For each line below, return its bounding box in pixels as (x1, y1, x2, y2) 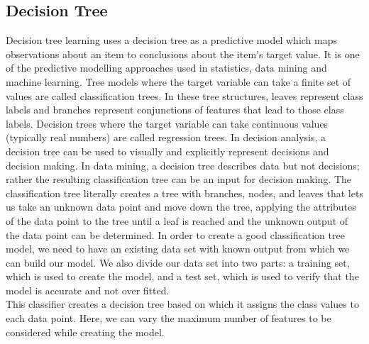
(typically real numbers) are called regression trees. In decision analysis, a (6, 130, 326, 145)
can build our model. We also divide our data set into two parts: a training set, (6, 255, 350, 270)
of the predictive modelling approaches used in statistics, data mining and (6, 60, 327, 75)
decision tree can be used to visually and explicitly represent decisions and (6, 143, 329, 158)
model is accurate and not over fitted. (6, 282, 170, 297)
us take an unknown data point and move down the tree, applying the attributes (6, 199, 356, 214)
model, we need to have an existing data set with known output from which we (6, 241, 350, 256)
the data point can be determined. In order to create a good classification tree (6, 227, 345, 242)
